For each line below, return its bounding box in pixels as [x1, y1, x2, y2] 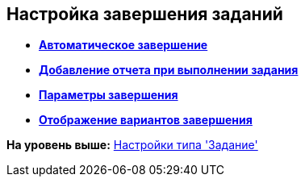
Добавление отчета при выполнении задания [39, 63, 299, 77]
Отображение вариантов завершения [39, 113, 253, 127]
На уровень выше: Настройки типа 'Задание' [6, 138, 258, 152]
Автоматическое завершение [39, 38, 208, 52]
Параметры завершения [39, 88, 178, 102]
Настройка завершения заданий [6, 4, 283, 24]
